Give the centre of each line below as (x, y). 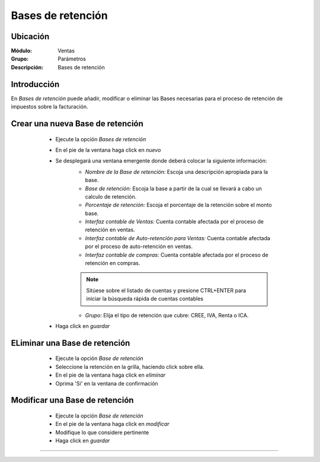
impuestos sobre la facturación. (49, 107)
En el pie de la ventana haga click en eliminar (111, 375)
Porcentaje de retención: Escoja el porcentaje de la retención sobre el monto (178, 205)
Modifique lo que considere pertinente (102, 432)
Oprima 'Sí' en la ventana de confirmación (107, 383)
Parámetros (72, 59)
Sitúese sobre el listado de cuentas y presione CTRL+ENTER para (166, 290)
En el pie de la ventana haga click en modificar (113, 424)
